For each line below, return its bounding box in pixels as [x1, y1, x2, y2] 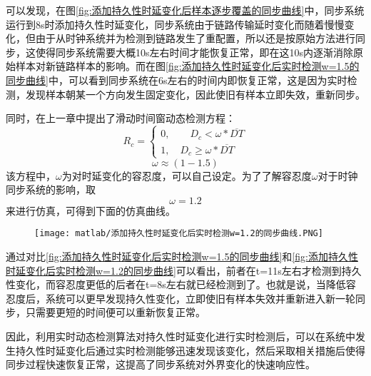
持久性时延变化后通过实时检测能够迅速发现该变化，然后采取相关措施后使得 [15, 342, 365, 357]
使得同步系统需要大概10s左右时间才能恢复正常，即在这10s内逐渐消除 [35, 44, 354, 59]
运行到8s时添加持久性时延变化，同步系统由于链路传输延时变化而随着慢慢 [6, 16, 345, 31]
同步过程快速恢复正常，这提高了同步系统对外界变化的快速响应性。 [6, 357, 315, 372]
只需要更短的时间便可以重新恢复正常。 [25, 305, 205, 320]
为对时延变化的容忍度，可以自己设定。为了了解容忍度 [61, 168, 312, 183]
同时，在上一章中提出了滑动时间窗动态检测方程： [6, 111, 235, 126]
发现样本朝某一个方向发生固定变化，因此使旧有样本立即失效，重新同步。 [25, 86, 365, 101]
